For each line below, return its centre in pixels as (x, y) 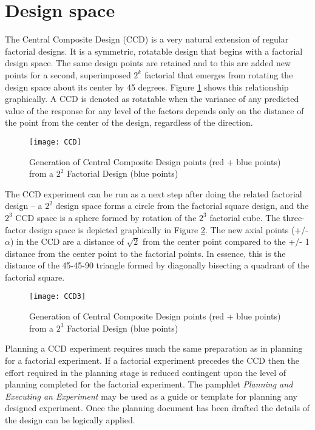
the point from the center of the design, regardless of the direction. (129, 122)
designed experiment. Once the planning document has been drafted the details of (157, 408)
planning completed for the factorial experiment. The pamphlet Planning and (149, 384)
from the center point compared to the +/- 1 (226, 241)
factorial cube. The (245, 217)
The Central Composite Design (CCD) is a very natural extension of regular (147, 39)
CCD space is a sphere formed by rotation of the (106, 217)
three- (293, 217)
